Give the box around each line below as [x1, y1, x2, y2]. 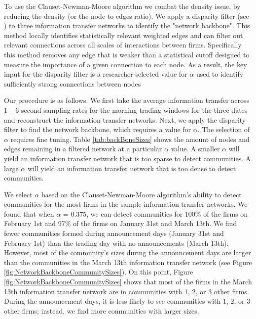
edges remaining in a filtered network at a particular [4, 143, 162, 154]
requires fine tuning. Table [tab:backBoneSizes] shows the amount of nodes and [10, 134, 250, 144]
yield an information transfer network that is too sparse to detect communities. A [4, 153, 251, 163]
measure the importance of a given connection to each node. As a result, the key [4, 59, 247, 69]
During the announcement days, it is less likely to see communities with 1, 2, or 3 [4, 296, 251, 306]
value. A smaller [171, 143, 220, 154]
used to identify [196, 69, 244, 79]
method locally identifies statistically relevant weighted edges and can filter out [4, 30, 243, 40]
